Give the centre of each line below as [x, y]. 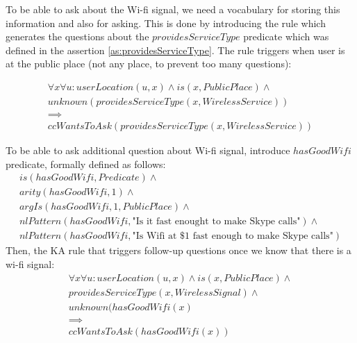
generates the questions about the [77, 36]
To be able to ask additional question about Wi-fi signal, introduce [148, 150]
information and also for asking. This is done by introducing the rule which [166, 23]
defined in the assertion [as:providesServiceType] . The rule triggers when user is [175, 50]
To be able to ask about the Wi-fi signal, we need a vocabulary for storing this [173, 9]
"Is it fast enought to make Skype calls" [216, 222]
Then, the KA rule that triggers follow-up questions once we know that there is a [178, 250]
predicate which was [286, 36]
